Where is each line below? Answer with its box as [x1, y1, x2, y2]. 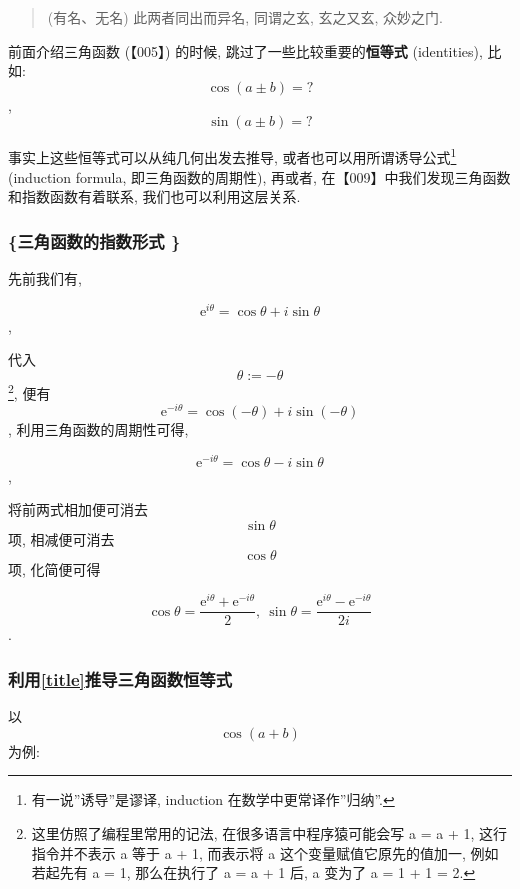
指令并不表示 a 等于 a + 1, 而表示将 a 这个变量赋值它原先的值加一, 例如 [31, 842, 499, 863]
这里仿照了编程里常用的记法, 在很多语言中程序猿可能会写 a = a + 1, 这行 [31, 823, 507, 843]
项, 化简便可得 [8, 558, 101, 579]
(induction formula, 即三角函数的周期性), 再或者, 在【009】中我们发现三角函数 [8, 166, 511, 187]
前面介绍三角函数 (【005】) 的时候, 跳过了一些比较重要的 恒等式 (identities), [8, 40, 483, 61]
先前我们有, [8, 268, 82, 289]
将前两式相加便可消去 [8, 499, 148, 520]
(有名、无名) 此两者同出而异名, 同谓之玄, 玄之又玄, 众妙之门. [47, 7, 443, 27]
